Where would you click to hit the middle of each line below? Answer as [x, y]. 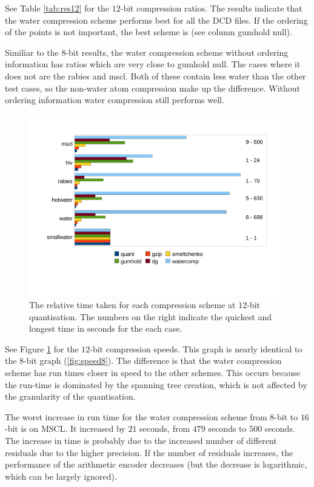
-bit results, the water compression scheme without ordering [177, 52]
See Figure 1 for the [42, 348]
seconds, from [165, 428]
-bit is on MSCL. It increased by [65, 428]
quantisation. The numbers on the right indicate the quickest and [151, 316]
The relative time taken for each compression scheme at [132, 304]
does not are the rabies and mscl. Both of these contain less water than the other [155, 76]
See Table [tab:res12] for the [57, 8]
